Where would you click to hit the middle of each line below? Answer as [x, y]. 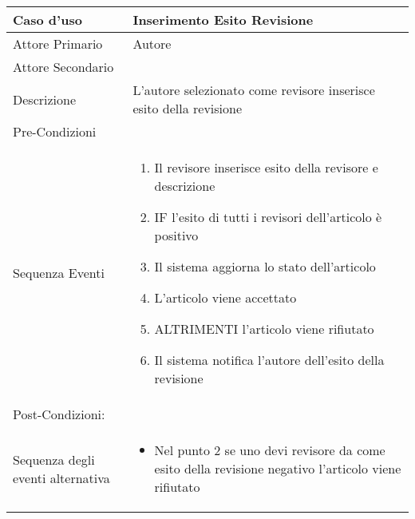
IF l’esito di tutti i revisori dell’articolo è [268, 217]
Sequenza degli [54, 459]
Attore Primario [58, 44]
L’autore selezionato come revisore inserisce [254, 90]
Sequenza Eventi [59, 273]
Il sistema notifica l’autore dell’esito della [269, 360]
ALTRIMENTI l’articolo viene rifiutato [264, 329]
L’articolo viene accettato [225, 297]
